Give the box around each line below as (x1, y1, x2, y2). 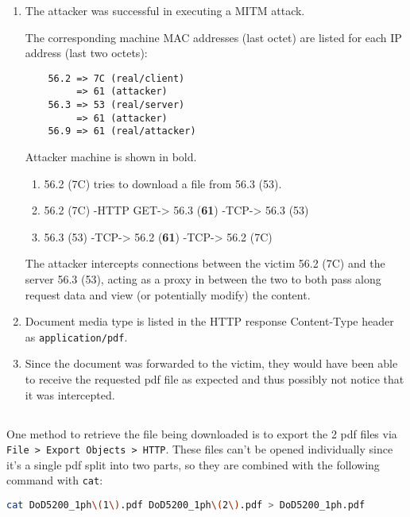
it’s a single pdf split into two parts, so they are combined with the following (6, 456, 380, 473)
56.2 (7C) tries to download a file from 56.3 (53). (44, 175, 282, 191)
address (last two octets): (25, 44, 148, 61)
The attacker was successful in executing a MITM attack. (25, 2, 305, 18)
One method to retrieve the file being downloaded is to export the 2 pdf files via (6, 425, 397, 442)
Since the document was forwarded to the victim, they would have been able (25, 355, 398, 372)
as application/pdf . (25, 328, 128, 345)
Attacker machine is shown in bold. (25, 149, 197, 165)
